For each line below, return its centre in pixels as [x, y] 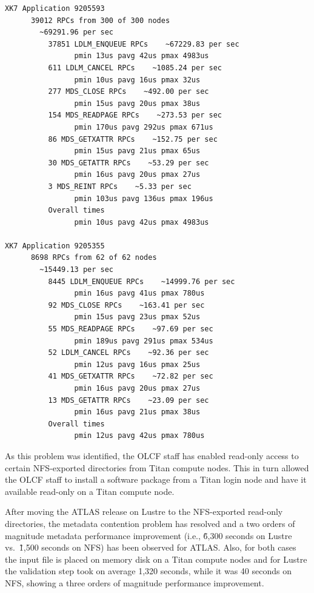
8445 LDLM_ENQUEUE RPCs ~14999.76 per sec [142, 281]
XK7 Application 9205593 [55, 8]
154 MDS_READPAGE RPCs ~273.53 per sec [135, 115]
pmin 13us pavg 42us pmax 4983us [142, 56]
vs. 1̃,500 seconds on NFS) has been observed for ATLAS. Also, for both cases [151, 547]
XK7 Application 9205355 [55, 246]
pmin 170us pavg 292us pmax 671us [144, 127]
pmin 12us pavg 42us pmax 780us [139, 436]
